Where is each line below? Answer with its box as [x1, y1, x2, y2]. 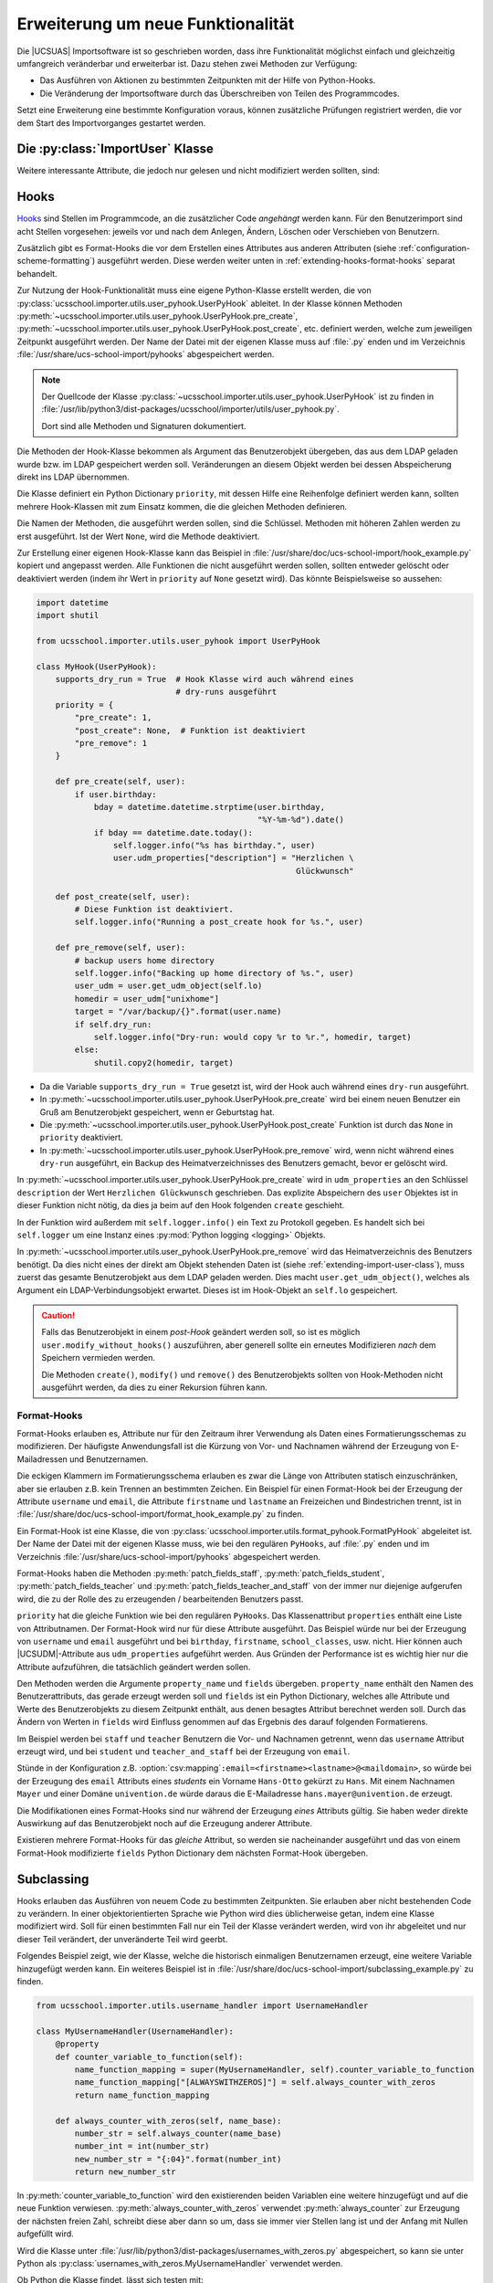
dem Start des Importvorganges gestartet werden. [16, 117, 206, 128]
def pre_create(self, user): [55, 776, 186, 787]
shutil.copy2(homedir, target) [93, 1057, 235, 1068]
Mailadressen [16, 1453, 68, 1465]
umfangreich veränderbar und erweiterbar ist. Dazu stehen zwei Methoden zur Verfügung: [16, 58, 358, 68]
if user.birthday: [74, 789, 157, 799]
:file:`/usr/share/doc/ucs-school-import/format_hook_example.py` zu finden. [16, 1509, 305, 1520]
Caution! [41, 1310, 76, 1320]
